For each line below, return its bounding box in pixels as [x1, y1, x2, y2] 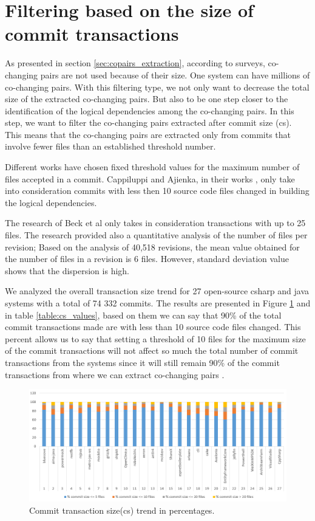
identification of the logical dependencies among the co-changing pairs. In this [5, 104, 294, 117]
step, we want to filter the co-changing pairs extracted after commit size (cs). [5, 116, 292, 129]
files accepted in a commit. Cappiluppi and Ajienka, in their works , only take [5, 172, 295, 185]
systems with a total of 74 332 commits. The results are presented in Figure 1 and [5, 297, 311, 309]
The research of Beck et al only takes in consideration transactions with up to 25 [5, 216, 306, 229]
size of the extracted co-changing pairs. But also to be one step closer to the [5, 92, 288, 105]
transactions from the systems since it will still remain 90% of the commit [5, 356, 280, 368]
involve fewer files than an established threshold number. [5, 140, 216, 153]
